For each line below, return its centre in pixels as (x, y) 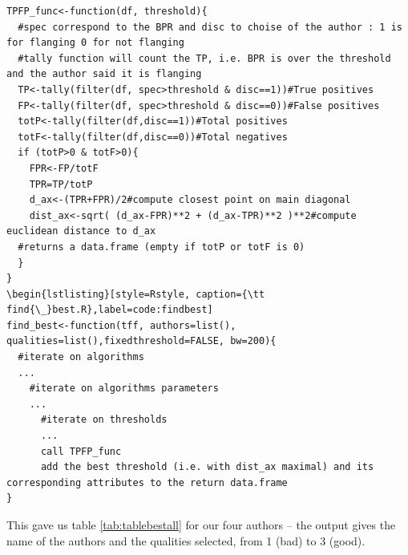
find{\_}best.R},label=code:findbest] (110, 310)
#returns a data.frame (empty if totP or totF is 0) (162, 247)
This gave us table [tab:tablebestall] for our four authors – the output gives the (201, 525)
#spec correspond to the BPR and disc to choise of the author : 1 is (210, 27)
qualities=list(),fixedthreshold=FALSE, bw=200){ (141, 341)
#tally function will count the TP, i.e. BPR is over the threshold (204, 58)
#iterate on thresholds (104, 420)
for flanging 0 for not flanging (95, 43)
